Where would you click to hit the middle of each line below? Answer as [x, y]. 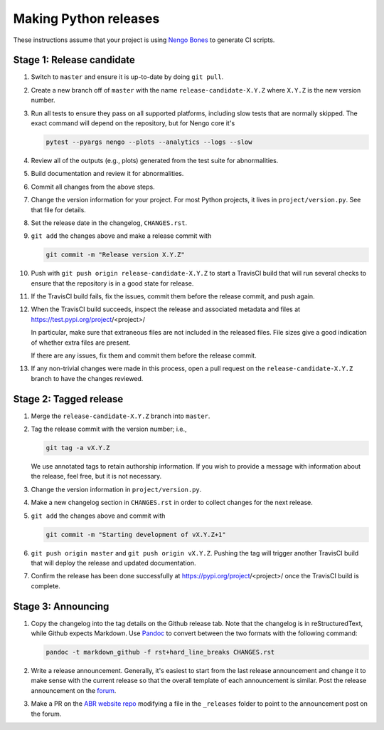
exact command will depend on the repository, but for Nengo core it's [133, 123]
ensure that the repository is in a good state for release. [112, 283]
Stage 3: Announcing [61, 606]
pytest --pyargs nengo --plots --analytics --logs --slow [149, 142]
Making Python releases [86, 19]
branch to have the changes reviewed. [87, 378]
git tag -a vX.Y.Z [78, 448]
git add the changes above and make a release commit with [121, 236]
